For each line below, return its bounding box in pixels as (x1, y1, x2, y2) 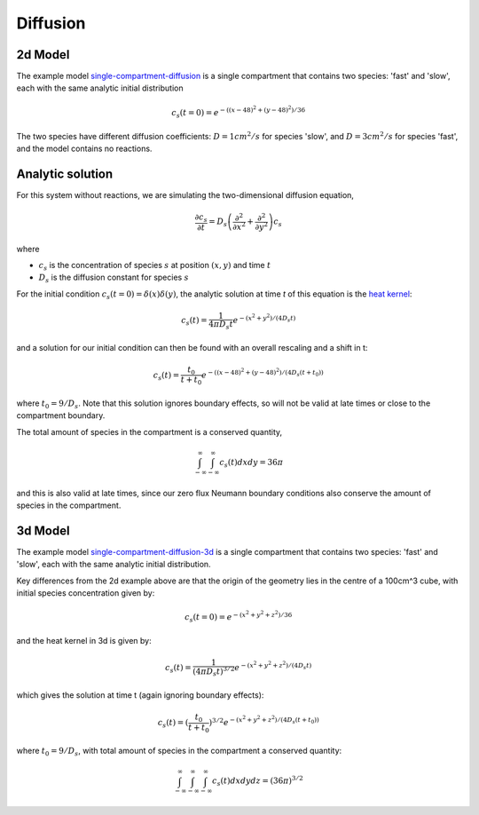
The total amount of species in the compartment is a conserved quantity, (16, 426, 283, 437)
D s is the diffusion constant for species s (38, 272, 190, 285)
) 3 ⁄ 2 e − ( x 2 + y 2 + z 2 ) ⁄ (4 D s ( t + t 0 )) (208, 715, 319, 728)
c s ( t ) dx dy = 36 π (218, 457, 284, 470)
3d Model (16, 523, 70, 538)
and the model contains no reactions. (16, 143, 153, 154)
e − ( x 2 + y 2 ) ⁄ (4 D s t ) (232, 312, 296, 326)
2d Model (16, 47, 70, 62)
